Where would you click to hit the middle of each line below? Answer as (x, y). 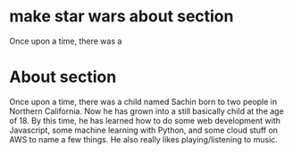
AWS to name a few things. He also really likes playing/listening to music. (144, 139)
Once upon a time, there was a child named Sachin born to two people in (143, 101)
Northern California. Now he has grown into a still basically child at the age (146, 111)
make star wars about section (121, 16)
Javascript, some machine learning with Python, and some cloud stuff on (144, 130)
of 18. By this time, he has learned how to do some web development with (145, 120)
